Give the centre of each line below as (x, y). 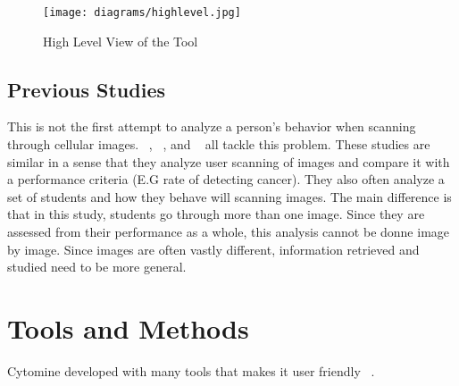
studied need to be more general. (97, 267)
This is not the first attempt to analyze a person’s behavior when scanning (212, 126)
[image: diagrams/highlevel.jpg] (142, 13)
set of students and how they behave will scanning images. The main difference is (229, 196)
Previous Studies (86, 89)
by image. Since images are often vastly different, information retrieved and (213, 249)
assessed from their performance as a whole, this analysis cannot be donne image (229, 232)
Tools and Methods (128, 327)
